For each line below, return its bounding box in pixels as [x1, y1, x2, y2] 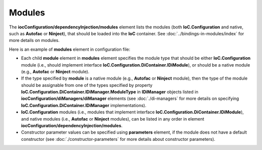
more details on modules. [9, 38, 60, 43]
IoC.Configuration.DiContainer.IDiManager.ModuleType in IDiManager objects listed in [21, 89, 198, 95]
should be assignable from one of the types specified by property [21, 82, 153, 88]
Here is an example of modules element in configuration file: [9, 46, 131, 52]
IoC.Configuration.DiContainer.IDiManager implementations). [21, 102, 147, 108]
